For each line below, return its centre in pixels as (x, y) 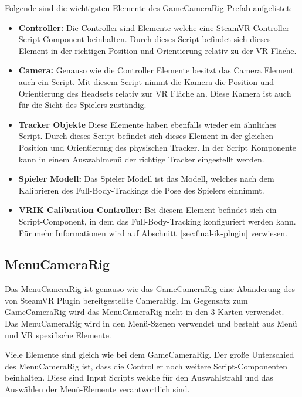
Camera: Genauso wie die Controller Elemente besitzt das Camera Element (156, 70)
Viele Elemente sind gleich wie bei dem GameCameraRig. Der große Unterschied (150, 354)
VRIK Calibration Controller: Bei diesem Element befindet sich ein (147, 210)
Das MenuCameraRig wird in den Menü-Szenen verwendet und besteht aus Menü (151, 323)
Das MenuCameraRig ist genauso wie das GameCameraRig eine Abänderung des (150, 289)
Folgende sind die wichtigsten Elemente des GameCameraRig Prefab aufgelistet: (149, 8)
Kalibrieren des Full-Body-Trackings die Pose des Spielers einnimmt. (141, 190)
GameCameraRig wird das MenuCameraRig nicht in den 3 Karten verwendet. (145, 312)
